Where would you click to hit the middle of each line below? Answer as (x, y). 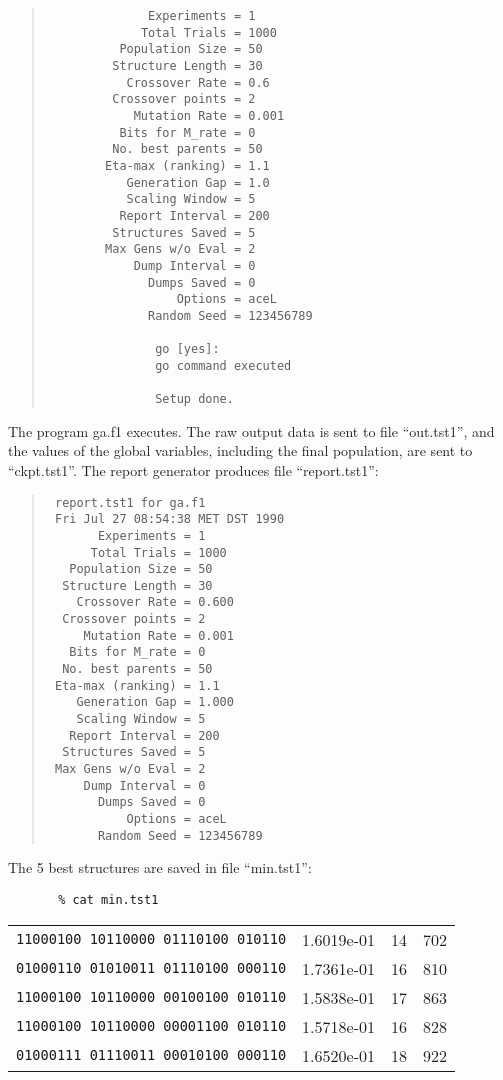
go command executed (223, 365)
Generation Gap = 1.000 (155, 702)
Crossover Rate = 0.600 (155, 602)
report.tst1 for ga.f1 (130, 502)
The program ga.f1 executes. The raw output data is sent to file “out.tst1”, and (251, 430)
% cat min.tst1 (108, 899)
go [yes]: (187, 349)
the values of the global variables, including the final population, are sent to (240, 450)
